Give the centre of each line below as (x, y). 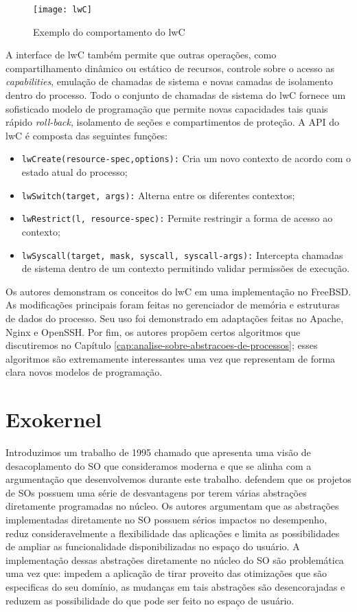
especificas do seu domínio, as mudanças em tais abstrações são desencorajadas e (175, 587)
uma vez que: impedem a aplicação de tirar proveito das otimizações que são (166, 573)
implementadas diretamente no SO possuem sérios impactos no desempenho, (166, 520)
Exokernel (54, 419)
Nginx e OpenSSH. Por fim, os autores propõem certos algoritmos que (153, 331)
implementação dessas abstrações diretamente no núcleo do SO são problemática (175, 559)
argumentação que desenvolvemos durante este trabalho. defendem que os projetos (178, 479)
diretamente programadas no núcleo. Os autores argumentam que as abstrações (172, 506)
